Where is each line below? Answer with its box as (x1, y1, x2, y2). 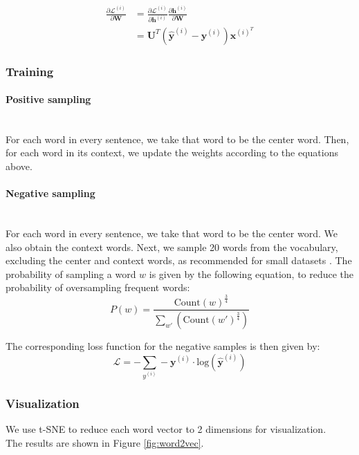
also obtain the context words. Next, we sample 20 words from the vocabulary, (6, 239, 338, 254)
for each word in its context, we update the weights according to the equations (6, 145, 338, 160)
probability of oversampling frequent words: (6, 280, 190, 295)
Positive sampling (6, 92, 91, 106)
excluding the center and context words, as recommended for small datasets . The (6, 253, 352, 268)
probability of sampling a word (6, 266, 136, 281)
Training (6, 62, 54, 80)
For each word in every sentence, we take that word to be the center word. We (6, 225, 338, 240)
